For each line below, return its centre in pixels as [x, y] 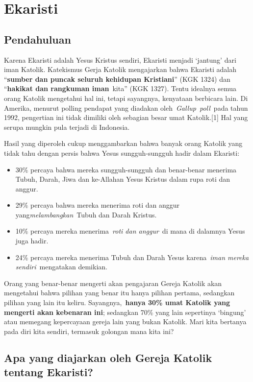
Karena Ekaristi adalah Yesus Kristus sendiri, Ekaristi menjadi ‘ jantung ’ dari [120, 60]
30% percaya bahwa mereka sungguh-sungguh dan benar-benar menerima [126, 169]
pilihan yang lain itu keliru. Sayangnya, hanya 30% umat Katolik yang [117, 302]
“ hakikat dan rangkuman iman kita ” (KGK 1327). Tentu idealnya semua [120, 88]
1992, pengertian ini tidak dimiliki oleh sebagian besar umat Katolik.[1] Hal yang [126, 117]
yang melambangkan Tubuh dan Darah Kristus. [86, 214]
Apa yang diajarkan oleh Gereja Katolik [108, 357]
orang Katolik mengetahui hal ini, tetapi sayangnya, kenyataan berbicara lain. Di [126, 98]
